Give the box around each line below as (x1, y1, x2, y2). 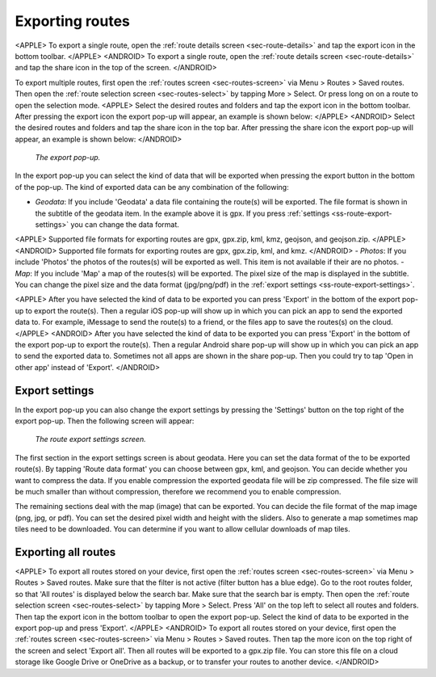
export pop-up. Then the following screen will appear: (15, 416, 195, 426)
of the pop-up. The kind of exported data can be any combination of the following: (15, 182, 290, 191)
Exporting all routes (15, 545, 116, 559)
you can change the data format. (70, 220, 179, 229)
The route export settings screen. (35, 435, 146, 444)
